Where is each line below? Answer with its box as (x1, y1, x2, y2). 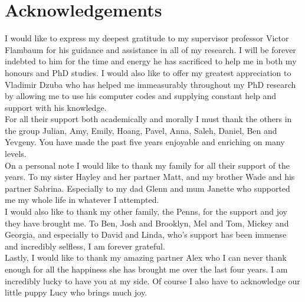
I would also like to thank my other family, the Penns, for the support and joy (5, 205, 287, 218)
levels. (5, 147, 27, 160)
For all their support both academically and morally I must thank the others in (5, 113, 292, 125)
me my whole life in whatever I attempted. (5, 193, 159, 206)
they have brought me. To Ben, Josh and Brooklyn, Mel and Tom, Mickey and (5, 216, 289, 229)
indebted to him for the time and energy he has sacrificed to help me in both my (5, 55, 297, 67)
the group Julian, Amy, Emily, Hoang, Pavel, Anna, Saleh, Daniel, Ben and (5, 124, 277, 136)
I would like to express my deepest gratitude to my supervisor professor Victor (5, 32, 289, 44)
